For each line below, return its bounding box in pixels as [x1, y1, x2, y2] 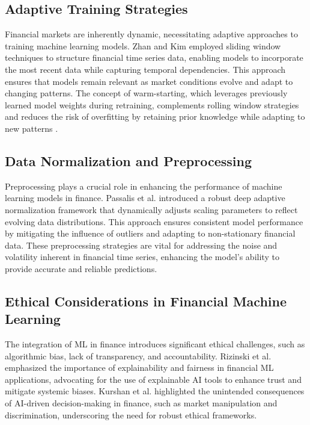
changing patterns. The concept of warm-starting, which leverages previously [5, 87, 288, 99]
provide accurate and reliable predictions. [5, 262, 157, 275]
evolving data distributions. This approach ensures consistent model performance [5, 215, 303, 228]
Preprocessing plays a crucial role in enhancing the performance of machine [5, 179, 282, 192]
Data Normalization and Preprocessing [5, 151, 252, 170]
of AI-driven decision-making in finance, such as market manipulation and [5, 397, 278, 409]
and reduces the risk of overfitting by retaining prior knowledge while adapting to [5, 110, 305, 123]
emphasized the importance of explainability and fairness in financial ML [5, 361, 274, 374]
